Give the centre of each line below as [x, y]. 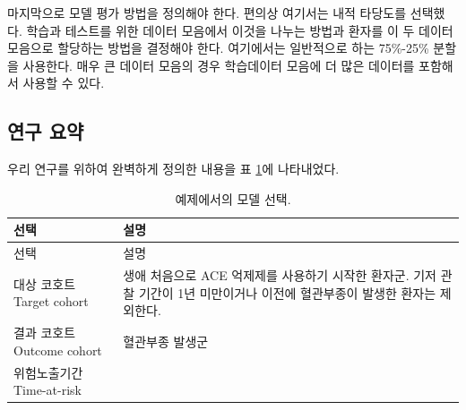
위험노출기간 [48, 372]
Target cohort [51, 301]
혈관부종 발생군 [166, 341]
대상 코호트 [45, 283]
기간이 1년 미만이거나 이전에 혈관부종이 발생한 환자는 [287, 292]
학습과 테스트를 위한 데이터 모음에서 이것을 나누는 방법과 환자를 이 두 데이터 [240, 30]
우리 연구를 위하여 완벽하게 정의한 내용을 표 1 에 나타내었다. [173, 169]
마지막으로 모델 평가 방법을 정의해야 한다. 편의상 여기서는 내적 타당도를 [207, 13]
